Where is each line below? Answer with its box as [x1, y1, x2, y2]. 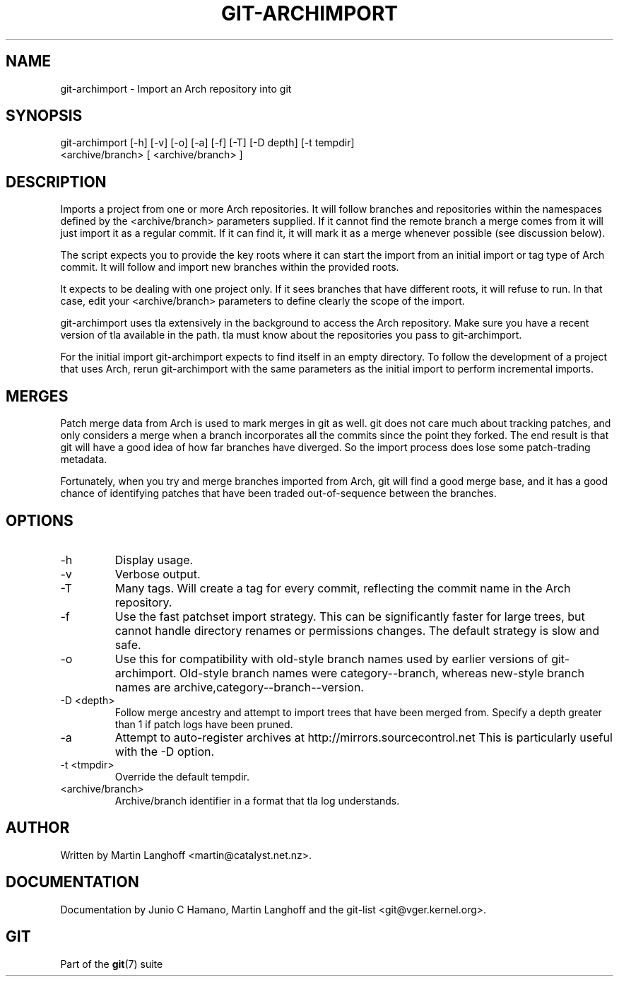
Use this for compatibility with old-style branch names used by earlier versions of [114, 651, 548, 666]
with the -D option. [114, 744, 215, 759]
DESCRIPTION [6, 173, 107, 191]
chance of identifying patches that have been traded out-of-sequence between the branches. [60, 487, 497, 500]
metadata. [60, 453, 107, 466]
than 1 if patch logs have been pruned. [114, 718, 293, 730]
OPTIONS [6, 511, 73, 530]
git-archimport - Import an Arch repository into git [60, 82, 292, 95]
